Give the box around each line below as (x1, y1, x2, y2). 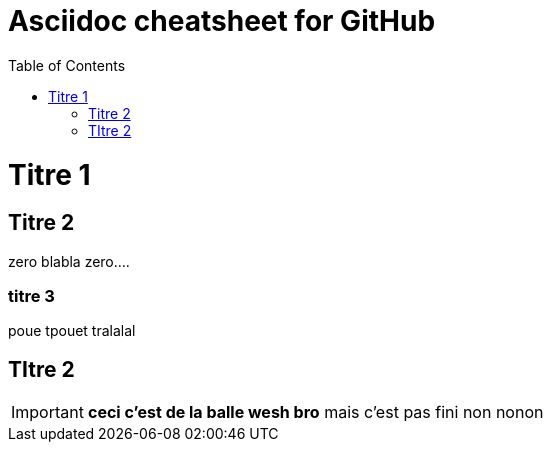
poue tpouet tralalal (8, 322, 136, 340)
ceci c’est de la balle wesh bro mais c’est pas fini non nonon (87, 402, 544, 423)
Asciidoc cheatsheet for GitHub (8, 4, 436, 38)
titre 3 (8, 286, 55, 307)
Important (11, 402, 84, 423)
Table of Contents (8, 56, 126, 74)
